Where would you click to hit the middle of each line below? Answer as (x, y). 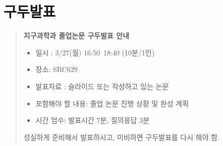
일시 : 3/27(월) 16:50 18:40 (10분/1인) (95, 52)
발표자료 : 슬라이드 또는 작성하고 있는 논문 (102, 86)
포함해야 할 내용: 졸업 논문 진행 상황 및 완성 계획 (112, 103)
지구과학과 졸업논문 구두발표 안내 (76, 35)
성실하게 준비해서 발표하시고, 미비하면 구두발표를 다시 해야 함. (121, 137)
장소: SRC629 (57, 69)
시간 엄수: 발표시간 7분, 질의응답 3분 (93, 120)
